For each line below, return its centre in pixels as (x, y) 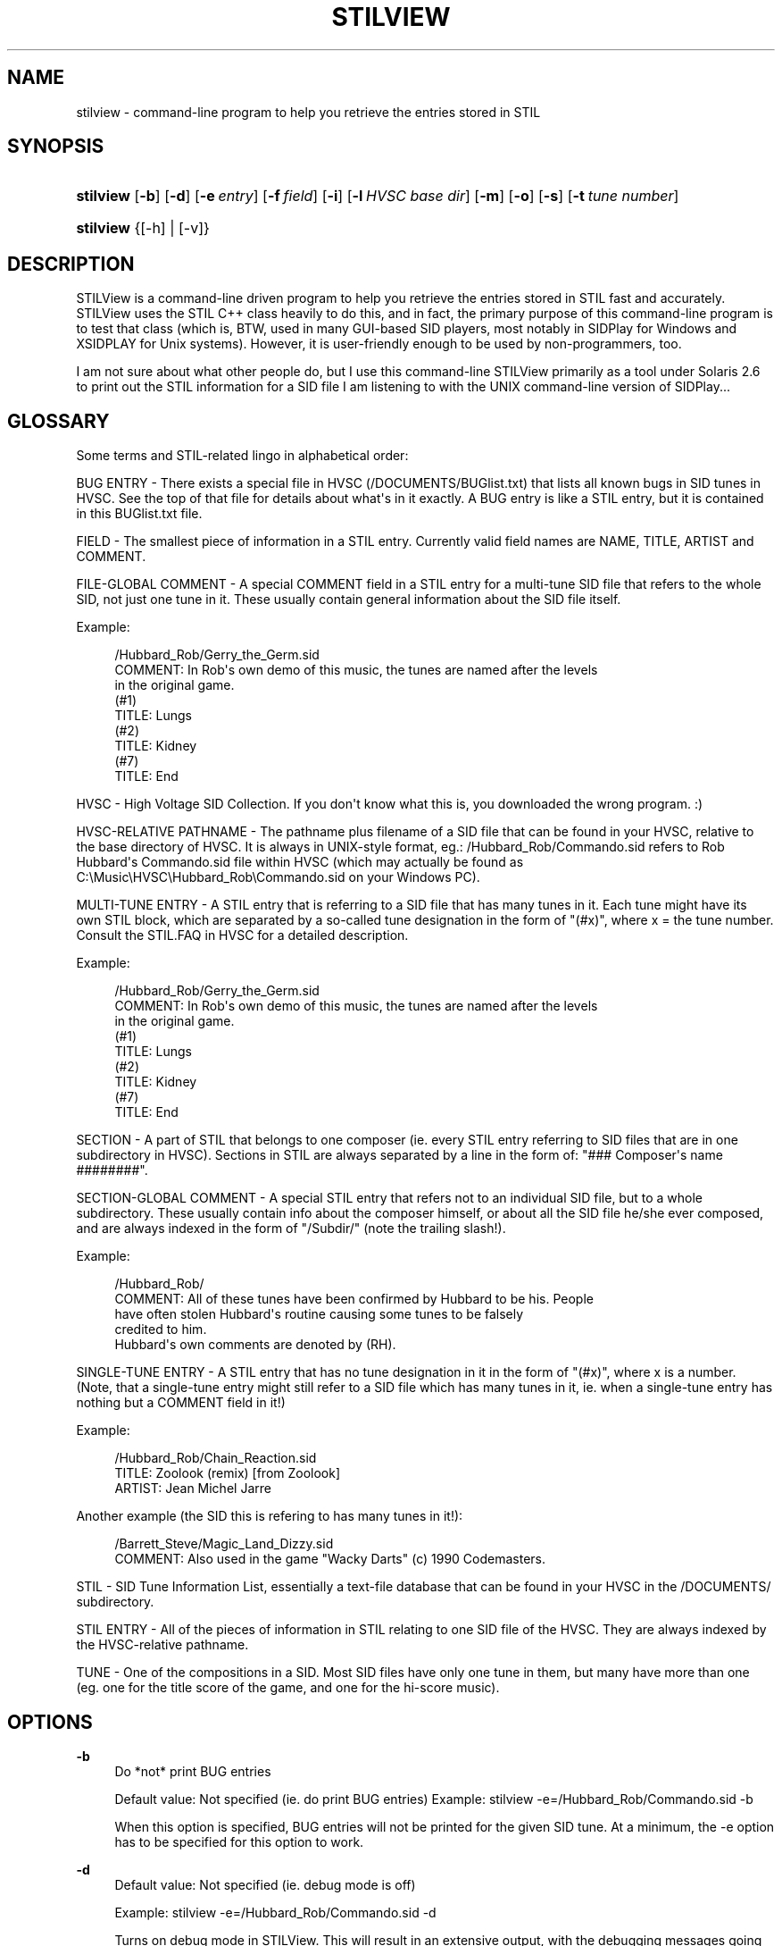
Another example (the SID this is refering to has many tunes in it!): (270, 1516)
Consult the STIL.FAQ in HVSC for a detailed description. (242, 935)
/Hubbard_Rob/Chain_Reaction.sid (216, 1458)
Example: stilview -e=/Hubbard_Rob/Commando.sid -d (275, 1912)
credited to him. (161, 1329)
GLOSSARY (58, 421)
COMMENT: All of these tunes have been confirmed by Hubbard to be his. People (354, 1299)
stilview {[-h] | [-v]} (143, 228)
